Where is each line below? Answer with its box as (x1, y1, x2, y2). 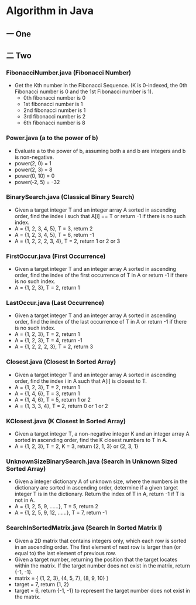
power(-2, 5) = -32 (14, 178, 60, 185)
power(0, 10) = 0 (14, 172, 55, 179)
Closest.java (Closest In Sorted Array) (6, 358, 116, 366)
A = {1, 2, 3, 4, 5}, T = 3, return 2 (14, 225, 93, 232)
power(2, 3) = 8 (14, 166, 53, 173)
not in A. (14, 497, 35, 504)
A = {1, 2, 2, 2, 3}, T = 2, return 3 (14, 343, 94, 350)
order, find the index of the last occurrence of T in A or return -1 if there (14, 318, 187, 325)
